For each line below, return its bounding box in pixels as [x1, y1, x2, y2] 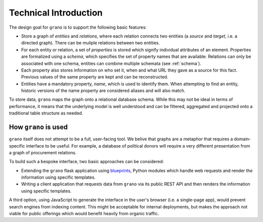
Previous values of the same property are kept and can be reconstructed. [21, 74, 169, 80]
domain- [234, 136, 251, 142]
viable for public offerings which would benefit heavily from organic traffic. [9, 211, 159, 217]
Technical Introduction [9, 7, 103, 18]
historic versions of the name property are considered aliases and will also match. [21, 88, 186, 93]
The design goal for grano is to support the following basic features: [9, 24, 147, 30]
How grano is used [9, 123, 68, 131]
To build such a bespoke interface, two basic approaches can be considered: [9, 159, 164, 165]
